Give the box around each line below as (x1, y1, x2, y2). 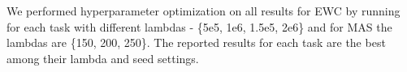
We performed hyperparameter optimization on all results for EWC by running (6, 2, 401, 19)
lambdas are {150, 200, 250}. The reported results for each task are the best (6, 34, 386, 51)
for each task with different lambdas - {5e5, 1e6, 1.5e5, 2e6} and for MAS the (6, 18, 392, 35)
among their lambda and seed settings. (6, 49, 199, 66)
